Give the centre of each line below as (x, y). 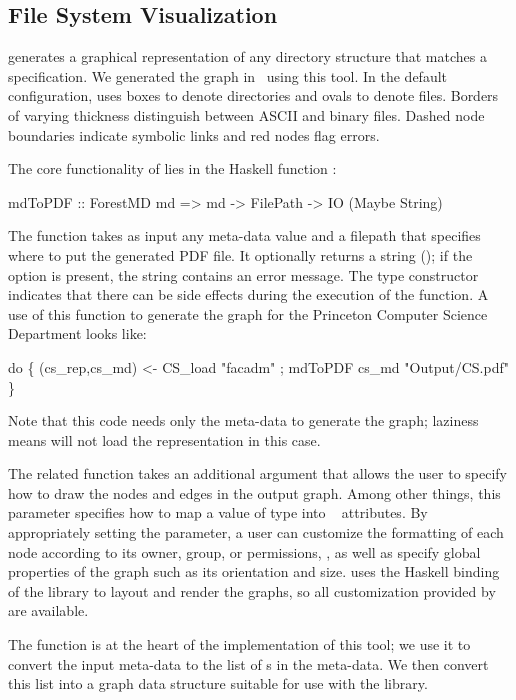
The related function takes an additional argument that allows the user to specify (257, 473)
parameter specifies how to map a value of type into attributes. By (218, 512)
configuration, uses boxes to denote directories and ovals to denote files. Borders (253, 95)
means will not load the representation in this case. (164, 439)
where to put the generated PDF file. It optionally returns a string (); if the (240, 254)
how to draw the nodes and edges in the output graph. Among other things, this (254, 492)
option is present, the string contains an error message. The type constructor (243, 274)
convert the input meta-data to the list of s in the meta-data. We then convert (248, 663)
